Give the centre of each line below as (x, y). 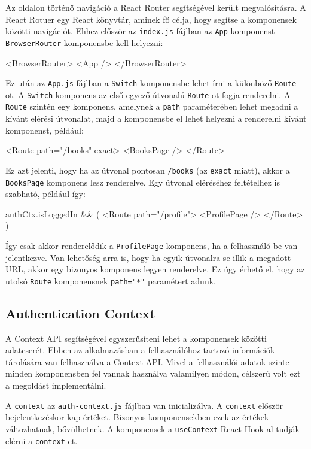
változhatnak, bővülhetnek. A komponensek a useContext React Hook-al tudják (153, 428)
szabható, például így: (45, 194)
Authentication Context (80, 313)
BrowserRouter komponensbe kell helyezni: (84, 42)
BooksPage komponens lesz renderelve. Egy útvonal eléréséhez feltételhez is (143, 182)
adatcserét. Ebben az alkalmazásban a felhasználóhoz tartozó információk (140, 350)
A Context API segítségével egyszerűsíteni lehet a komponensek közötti (136, 338)
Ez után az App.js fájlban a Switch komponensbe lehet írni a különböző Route (151, 83)
